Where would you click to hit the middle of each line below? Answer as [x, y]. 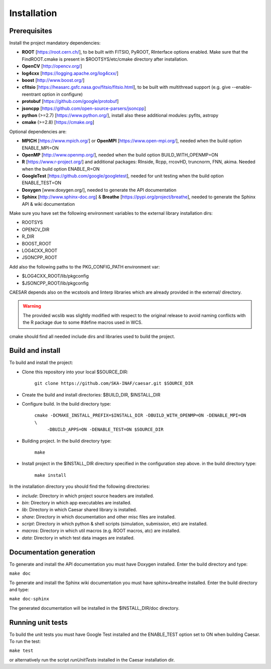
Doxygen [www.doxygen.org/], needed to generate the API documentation [99, 190]
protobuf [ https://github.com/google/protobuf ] [70, 101]
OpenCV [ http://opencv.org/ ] [52, 66]
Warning [32, 306]
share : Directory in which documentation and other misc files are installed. [99, 516]
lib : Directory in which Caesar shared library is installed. [80, 510]
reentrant [31, 94]
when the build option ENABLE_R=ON [61, 169]
